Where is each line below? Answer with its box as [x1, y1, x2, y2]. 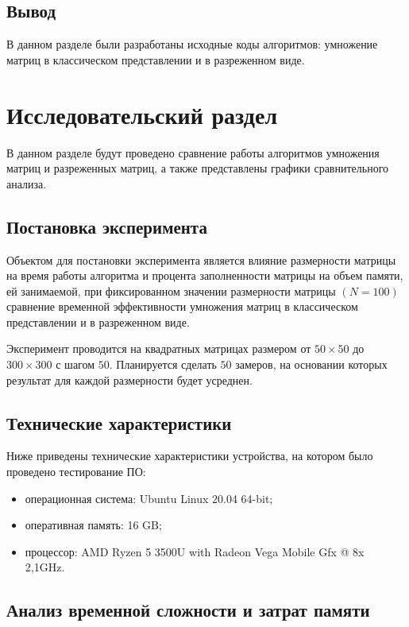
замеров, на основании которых [235, 356, 388, 373]
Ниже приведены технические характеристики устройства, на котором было [6, 447, 373, 464]
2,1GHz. [25, 559, 65, 575]
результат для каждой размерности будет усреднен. [6, 371, 253, 388]
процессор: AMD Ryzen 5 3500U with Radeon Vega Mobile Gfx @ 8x [25, 543, 365, 559]
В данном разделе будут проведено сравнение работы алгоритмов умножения [6, 144, 380, 161]
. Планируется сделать [109, 356, 217, 373]
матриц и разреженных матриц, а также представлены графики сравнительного [6, 160, 389, 176]
